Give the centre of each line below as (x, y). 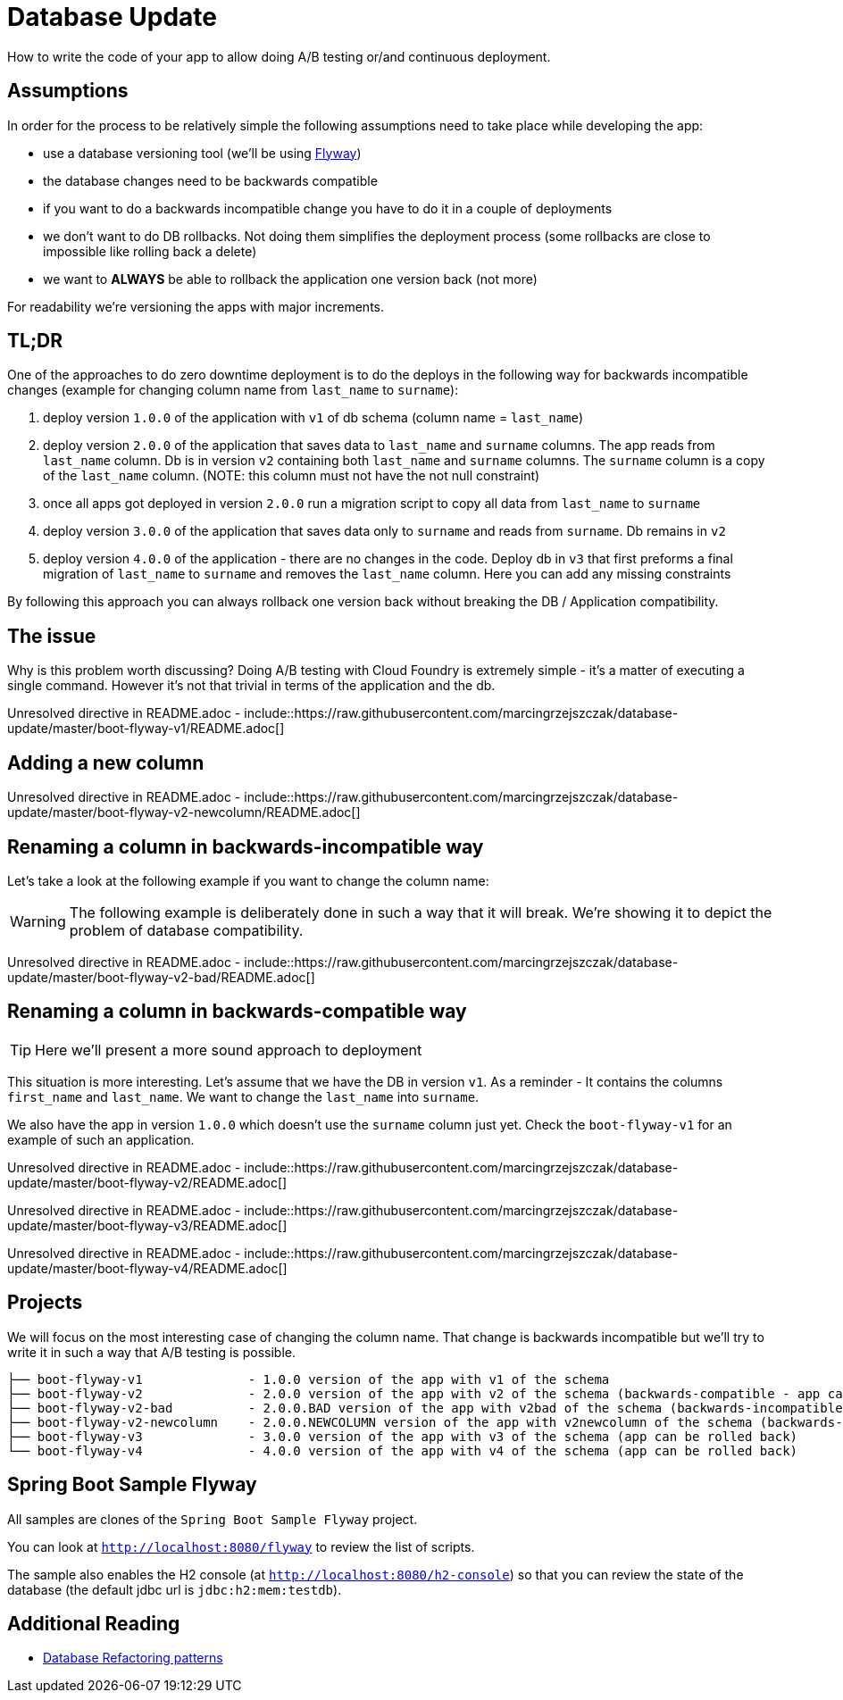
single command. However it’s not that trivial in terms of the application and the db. (251, 686)
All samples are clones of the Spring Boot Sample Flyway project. (213, 1519)
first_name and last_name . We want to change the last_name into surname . (243, 1096)
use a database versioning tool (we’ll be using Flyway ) (202, 153)
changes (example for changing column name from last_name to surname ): (233, 390)
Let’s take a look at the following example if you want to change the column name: (248, 880)
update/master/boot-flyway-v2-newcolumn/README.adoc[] (184, 812)
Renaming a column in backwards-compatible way (237, 1012)
